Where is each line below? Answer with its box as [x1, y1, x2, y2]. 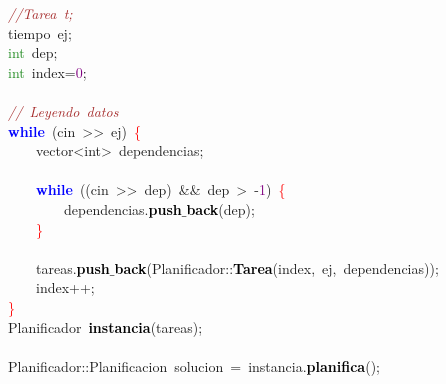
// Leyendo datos [8, 100, 119, 121]
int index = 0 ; [8, 61, 87, 82]
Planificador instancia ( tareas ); [8, 316, 203, 337]
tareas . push [35, 257, 110, 278]
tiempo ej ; [8, 22, 72, 43]
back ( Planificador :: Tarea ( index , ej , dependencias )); [114, 257, 439, 278]
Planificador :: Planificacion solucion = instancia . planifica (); [7, 355, 380, 376]
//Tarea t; [8, 3, 73, 23]
